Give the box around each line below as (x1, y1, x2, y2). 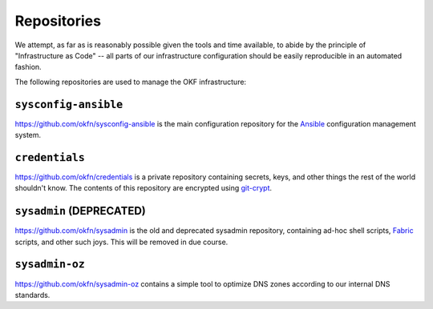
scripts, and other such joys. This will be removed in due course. (14, 237, 229, 247)
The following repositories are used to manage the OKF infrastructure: (14, 77, 247, 86)
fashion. (14, 62, 42, 72)
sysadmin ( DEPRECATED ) (14, 204, 146, 218)
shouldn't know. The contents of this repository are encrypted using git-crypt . (14, 183, 273, 193)
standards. (14, 290, 51, 299)
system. (14, 130, 42, 140)
